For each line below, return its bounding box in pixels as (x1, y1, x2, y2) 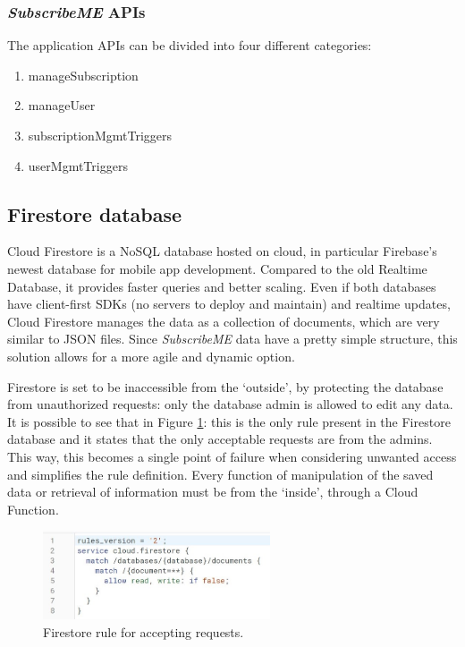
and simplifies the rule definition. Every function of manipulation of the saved (7, 464, 434, 483)
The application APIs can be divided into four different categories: (7, 36, 372, 55)
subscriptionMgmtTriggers (28, 126, 172, 144)
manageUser (28, 96, 96, 115)
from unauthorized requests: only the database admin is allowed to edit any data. (7, 395, 453, 413)
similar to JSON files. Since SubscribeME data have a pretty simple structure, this (7, 329, 458, 348)
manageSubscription (28, 65, 139, 84)
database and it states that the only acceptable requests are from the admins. (7, 430, 433, 448)
